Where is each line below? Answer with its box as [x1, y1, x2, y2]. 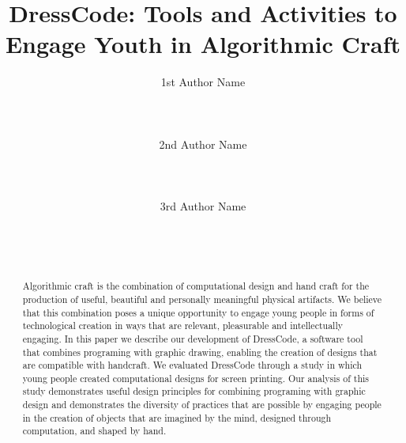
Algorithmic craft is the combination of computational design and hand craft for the [22, 279, 370, 293]
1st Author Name [160, 74, 246, 90]
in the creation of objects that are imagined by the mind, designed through [22, 411, 332, 424]
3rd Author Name [160, 198, 246, 214]
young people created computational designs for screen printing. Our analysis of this [22, 371, 370, 384]
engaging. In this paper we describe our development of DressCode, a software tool [22, 331, 363, 345]
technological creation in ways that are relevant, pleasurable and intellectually [22, 319, 344, 332]
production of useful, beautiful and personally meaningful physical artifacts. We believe [22, 292, 382, 305]
